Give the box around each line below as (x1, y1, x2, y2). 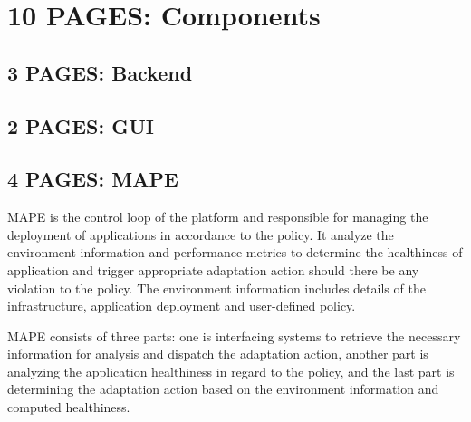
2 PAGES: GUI (7, 111, 154, 139)
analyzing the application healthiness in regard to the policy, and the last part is (7, 361, 455, 380)
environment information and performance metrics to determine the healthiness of (7, 243, 463, 262)
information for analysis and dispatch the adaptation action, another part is (7, 344, 428, 363)
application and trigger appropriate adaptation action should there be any (7, 260, 419, 279)
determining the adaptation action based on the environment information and (7, 379, 439, 398)
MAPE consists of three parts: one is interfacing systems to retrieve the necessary (7, 326, 461, 345)
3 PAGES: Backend (7, 58, 193, 86)
